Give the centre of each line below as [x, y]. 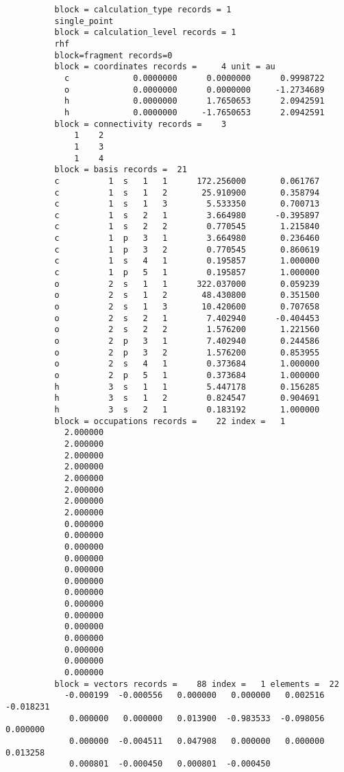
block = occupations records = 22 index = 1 [170, 421]
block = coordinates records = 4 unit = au [165, 67]
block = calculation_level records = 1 [145, 33]
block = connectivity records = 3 [140, 124]
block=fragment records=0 [113, 55]
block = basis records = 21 [121, 170]
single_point [84, 21]
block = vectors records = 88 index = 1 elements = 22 [197, 684]
